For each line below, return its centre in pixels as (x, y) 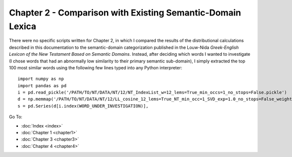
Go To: (16, 117)
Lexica (23, 26)
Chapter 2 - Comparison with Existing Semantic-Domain (125, 13)
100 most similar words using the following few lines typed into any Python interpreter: (96, 67)
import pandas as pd (42, 86)
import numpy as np (41, 79)
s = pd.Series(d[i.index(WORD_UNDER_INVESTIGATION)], (83, 106)
